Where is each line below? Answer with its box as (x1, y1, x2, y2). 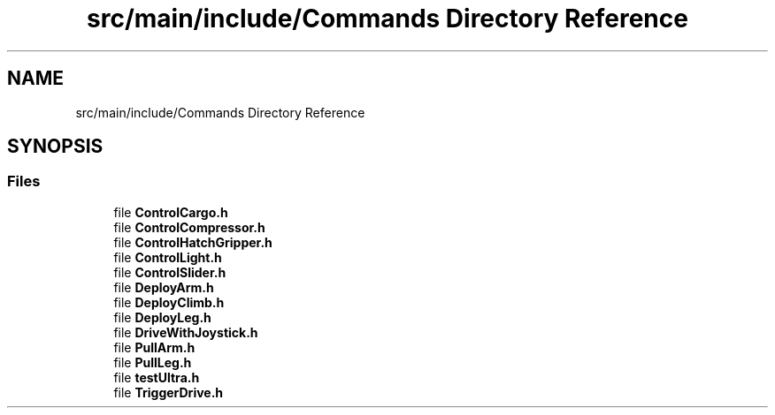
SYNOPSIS (7, 135, 104, 158)
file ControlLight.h (113, 249, 222, 265)
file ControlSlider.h (113, 264, 226, 280)
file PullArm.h (113, 339, 196, 355)
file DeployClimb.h (113, 294, 225, 310)
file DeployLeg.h (113, 309, 211, 325)
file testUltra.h (113, 369, 200, 385)
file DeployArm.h (113, 279, 214, 295)
